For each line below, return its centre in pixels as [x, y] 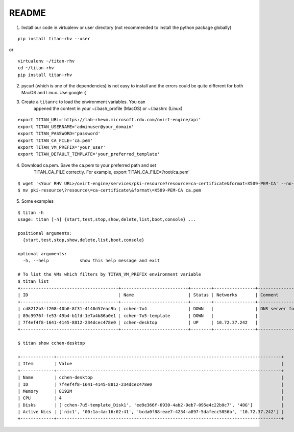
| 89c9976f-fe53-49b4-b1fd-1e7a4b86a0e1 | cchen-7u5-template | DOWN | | [138, 316]
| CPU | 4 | [151, 398]
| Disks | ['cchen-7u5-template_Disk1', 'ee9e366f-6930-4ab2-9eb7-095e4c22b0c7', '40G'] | [151, 405]
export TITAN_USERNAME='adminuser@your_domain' [76, 127]
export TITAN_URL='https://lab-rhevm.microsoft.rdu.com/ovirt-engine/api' [110, 120]
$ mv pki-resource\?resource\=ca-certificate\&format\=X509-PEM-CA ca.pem [110, 190]
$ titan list [33, 281]
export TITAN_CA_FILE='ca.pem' [55, 140]
